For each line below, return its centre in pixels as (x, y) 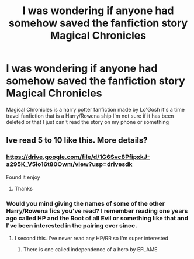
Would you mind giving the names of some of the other (86, 203)
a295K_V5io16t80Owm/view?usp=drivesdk (69, 164)
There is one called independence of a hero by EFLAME (90, 249)
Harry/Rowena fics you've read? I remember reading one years (97, 210)
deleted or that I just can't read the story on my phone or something (88, 122)
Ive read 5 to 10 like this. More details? (77, 141)
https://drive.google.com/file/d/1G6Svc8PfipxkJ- (78, 157)
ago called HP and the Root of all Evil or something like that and (97, 218)
